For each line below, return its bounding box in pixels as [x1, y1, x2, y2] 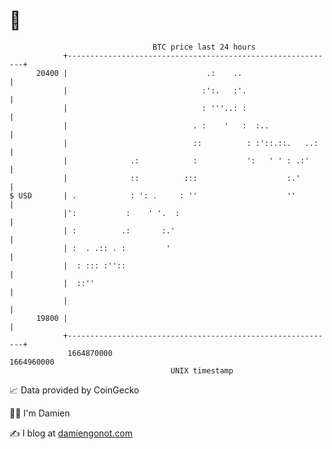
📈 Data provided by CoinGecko [9, 384, 140, 396]
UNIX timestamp [170, 365, 234, 376]
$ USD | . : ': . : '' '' [9, 190, 297, 201]
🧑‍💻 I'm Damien [9, 407, 71, 419]
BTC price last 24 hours [152, 42, 256, 52]
